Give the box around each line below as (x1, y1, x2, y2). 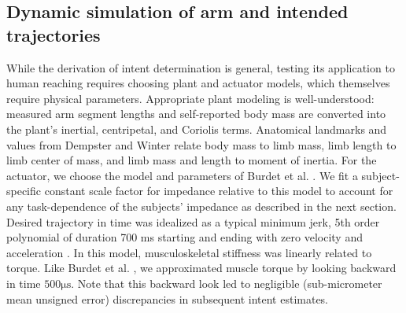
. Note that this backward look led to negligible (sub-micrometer (71, 274, 382, 291)
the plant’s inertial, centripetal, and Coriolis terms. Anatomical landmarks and (6, 120, 387, 137)
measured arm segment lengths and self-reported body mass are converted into (6, 105, 386, 122)
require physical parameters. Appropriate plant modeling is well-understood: (6, 90, 375, 106)
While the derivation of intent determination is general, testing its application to (6, 59, 395, 75)
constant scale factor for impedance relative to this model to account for (44, 182, 393, 199)
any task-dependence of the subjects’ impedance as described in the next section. (6, 197, 397, 214)
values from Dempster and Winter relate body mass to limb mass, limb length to (6, 136, 397, 153)
